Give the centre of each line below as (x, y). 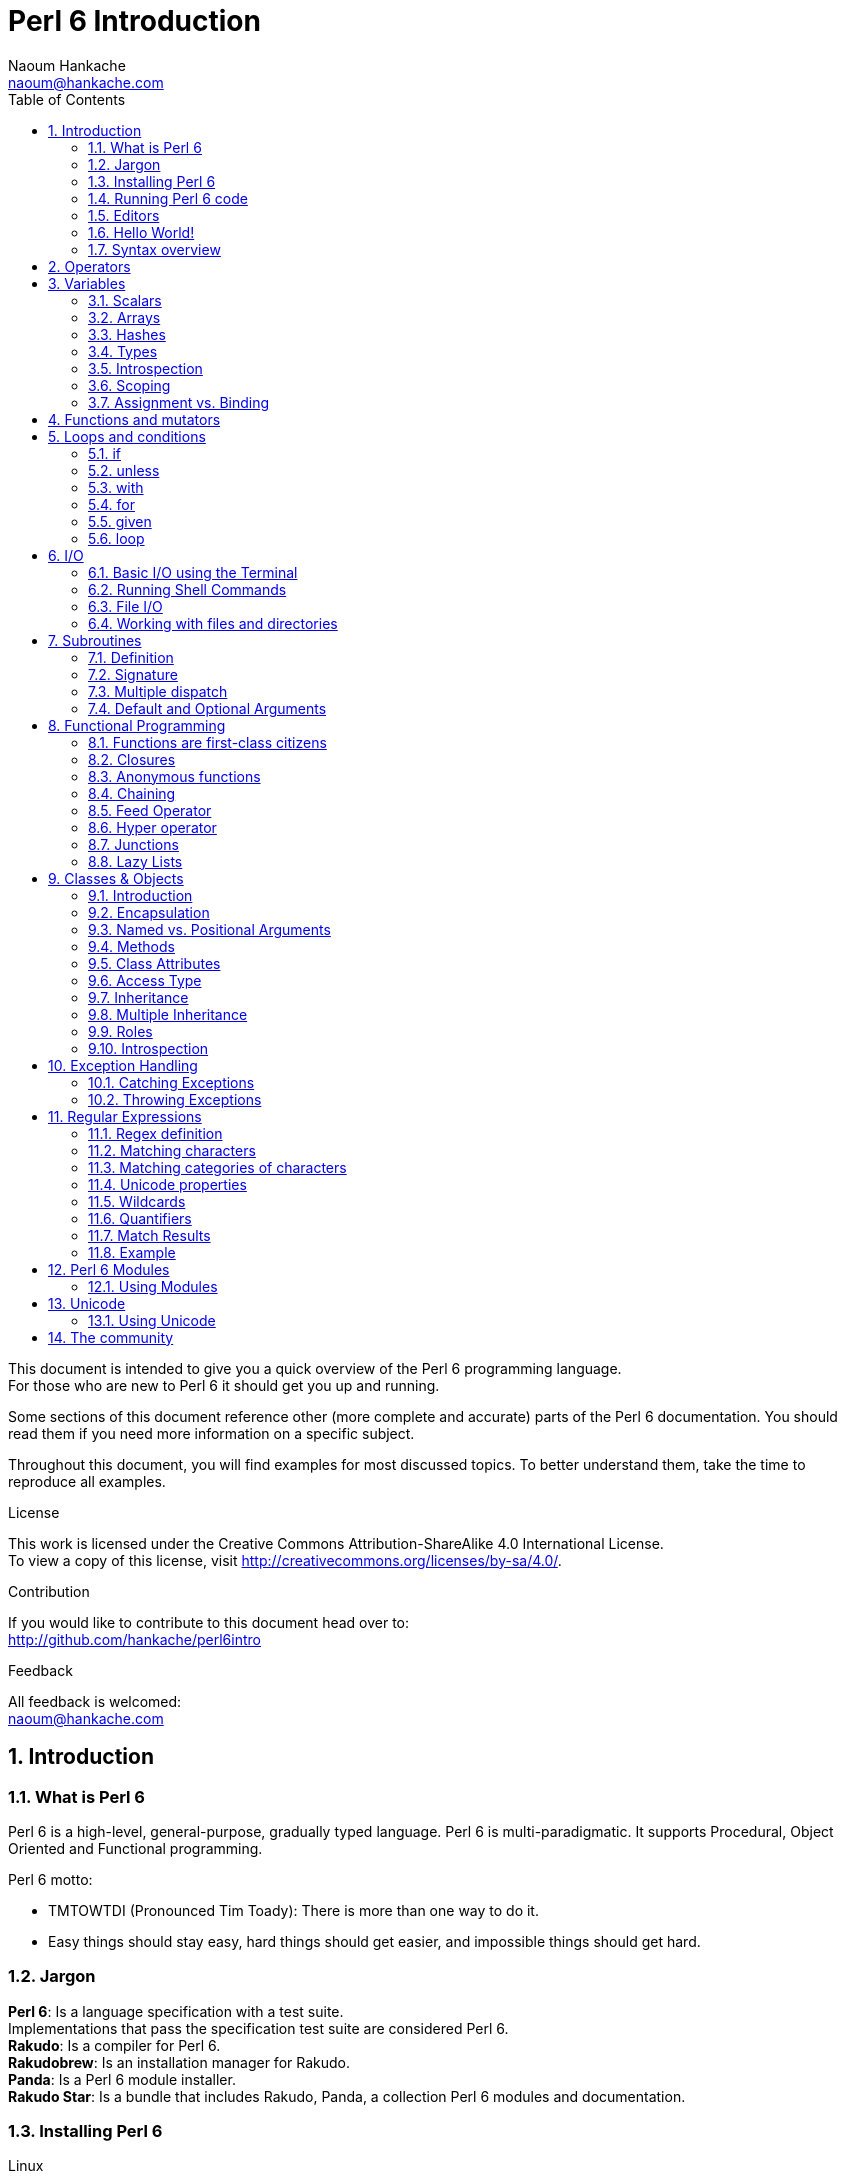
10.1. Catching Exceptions (171, 1082)
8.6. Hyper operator (152, 827)
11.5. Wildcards (137, 1201)
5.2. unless (124, 470)
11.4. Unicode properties (167, 1184)
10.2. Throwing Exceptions (175, 1099)
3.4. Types (123, 351)
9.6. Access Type (145, 980)
